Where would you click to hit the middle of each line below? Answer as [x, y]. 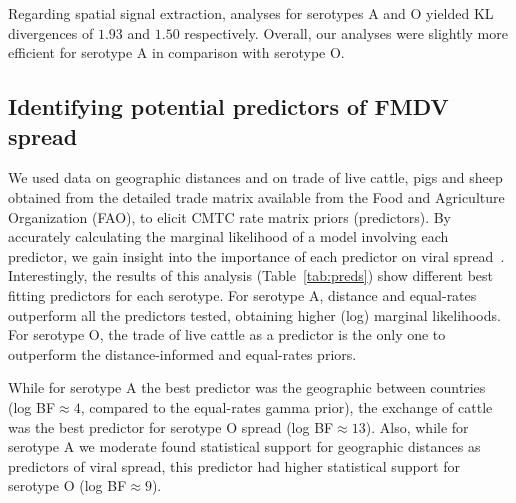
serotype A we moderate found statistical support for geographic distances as [244, 446]
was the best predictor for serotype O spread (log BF [171, 426]
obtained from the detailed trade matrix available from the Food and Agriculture [256, 196]
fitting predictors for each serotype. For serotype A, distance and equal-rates [242, 294]
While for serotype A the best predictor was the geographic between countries [247, 387]
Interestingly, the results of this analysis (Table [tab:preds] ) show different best [251, 275]
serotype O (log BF [67, 485]
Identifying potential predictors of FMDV [228, 106]
